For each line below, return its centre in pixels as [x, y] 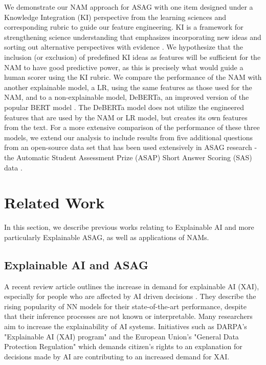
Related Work [54, 202]
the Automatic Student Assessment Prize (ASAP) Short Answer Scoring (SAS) [128, 157]
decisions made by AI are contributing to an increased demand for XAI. [117, 356]
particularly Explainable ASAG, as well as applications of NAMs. [107, 237]
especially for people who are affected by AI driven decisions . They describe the [130, 296]
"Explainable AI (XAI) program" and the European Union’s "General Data [121, 336]
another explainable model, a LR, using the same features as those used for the [128, 87]
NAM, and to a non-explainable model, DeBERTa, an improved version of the [127, 97]
